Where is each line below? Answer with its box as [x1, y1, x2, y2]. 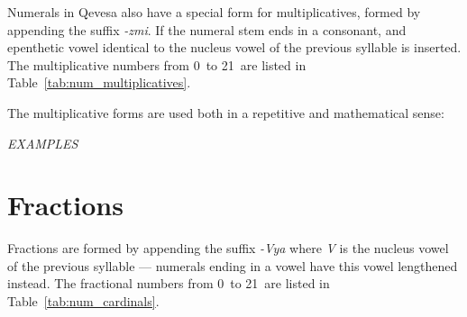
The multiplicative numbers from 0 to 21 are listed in [7, 55, 307, 74]
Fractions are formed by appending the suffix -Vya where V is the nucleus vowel [7, 239, 449, 258]
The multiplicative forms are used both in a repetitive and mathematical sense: [7, 103, 444, 122]
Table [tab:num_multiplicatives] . [7, 73, 191, 92]
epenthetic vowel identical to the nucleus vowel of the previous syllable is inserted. [7, 38, 462, 57]
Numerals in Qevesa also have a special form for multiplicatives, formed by [7, 3, 421, 21]
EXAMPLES [7, 133, 78, 152]
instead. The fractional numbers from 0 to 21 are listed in [7, 274, 330, 293]
